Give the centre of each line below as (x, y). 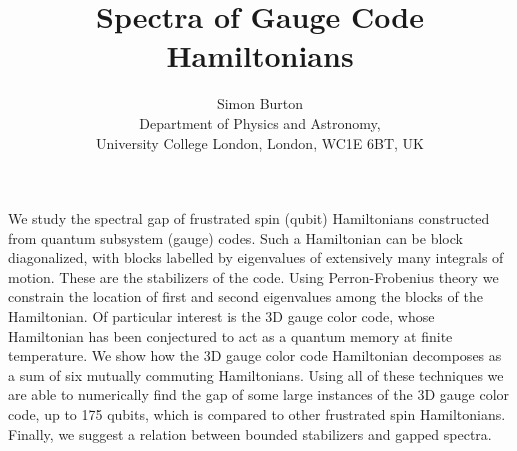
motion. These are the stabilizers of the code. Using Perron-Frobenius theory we (253, 276)
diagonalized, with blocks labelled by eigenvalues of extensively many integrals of (256, 257)
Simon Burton (260, 103)
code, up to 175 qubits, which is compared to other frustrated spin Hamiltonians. (257, 414)
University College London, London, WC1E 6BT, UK (260, 142)
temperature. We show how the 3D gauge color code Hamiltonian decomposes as (255, 355)
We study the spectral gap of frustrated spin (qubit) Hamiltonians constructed (249, 218)
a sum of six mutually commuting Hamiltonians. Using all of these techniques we (256, 374)
